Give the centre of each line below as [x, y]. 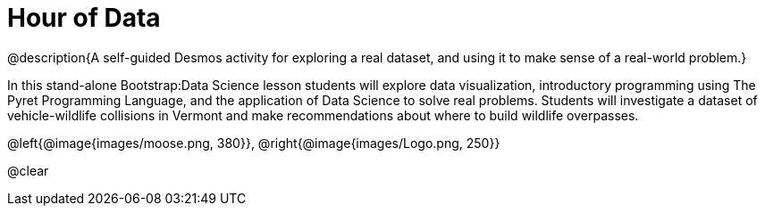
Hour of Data [84, 18]
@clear [28, 170]
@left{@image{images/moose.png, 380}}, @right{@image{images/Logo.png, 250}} [254, 143]
